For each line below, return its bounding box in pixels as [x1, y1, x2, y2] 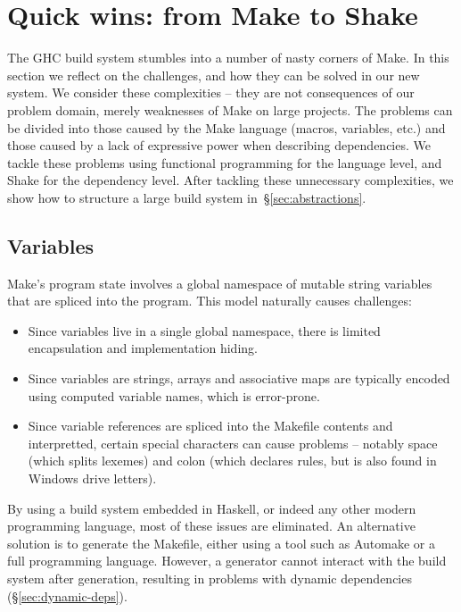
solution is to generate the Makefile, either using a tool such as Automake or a [7, 533, 435, 552]
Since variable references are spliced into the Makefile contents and [28, 416, 393, 435]
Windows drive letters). [28, 469, 157, 488]
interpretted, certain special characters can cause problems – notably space [28, 433, 438, 452]
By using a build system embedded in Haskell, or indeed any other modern [7, 499, 416, 517]
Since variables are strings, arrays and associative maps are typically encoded [28, 369, 450, 388]
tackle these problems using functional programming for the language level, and [7, 153, 442, 172]
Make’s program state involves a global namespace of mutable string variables [7, 273, 432, 292]
